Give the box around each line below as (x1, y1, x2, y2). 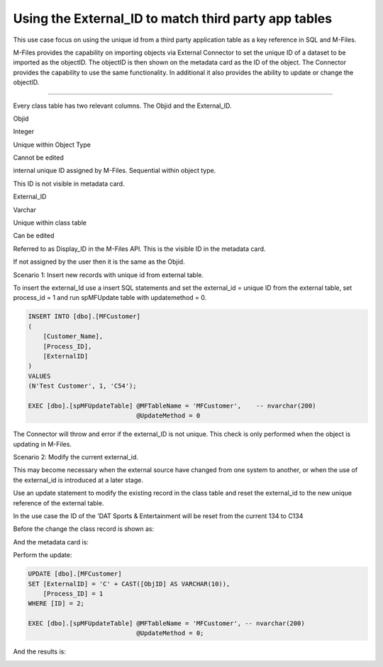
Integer (13, 128, 35, 136)
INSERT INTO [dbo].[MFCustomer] (28, 313, 141, 320)
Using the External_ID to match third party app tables (13, 11, 333, 26)
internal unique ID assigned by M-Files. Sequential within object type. (13, 167, 216, 175)
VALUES (28, 372, 51, 380)
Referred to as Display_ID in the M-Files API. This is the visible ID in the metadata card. (13, 245, 266, 253)
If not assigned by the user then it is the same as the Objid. (13, 257, 185, 266)
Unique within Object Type (13, 140, 91, 149)
